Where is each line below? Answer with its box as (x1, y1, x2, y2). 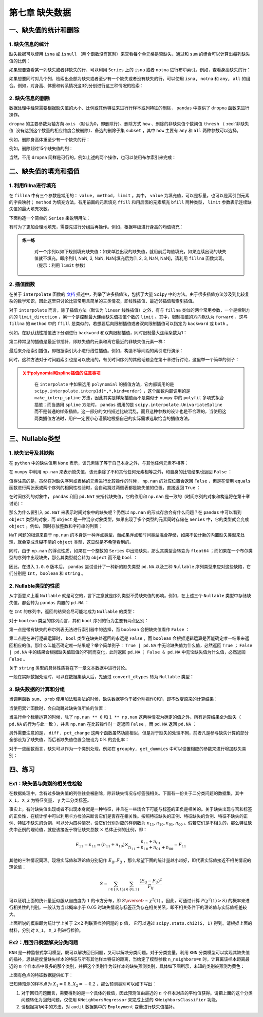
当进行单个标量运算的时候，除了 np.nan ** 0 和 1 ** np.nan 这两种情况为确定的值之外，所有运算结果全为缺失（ (9, 714, 241, 720)
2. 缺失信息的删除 (9, 95, 50, 102)
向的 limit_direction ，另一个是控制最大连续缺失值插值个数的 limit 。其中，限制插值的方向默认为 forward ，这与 (9, 314, 248, 320)
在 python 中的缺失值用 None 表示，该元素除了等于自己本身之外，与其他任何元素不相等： (9, 460, 189, 466)
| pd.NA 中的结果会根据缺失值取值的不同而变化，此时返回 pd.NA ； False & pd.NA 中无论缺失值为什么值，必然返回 (9, 649, 246, 655)
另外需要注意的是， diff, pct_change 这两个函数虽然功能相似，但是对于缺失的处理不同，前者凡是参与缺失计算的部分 (9, 730, 249, 736)
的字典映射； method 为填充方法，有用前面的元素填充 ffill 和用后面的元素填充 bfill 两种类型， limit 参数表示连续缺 (9, 199, 252, 205)
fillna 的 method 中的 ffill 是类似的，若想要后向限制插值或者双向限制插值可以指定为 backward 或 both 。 (9, 321, 231, 326)
